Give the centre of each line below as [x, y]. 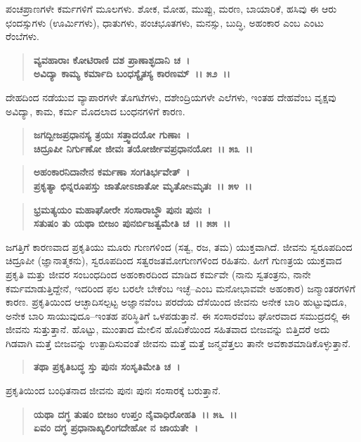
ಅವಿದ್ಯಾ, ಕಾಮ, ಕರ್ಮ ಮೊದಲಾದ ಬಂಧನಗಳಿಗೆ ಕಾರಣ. [96, 111]
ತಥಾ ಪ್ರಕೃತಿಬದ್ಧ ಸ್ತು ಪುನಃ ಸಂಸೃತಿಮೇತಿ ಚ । [107, 366]
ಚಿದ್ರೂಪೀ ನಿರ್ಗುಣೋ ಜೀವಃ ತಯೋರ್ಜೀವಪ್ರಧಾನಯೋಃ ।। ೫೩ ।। [143, 148]
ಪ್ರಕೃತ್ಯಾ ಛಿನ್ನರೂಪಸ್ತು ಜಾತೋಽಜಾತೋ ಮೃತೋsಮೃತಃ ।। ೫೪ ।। [143, 185]
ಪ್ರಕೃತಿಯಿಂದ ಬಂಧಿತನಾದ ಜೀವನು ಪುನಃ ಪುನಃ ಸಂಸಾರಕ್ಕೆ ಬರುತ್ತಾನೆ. [113, 390]
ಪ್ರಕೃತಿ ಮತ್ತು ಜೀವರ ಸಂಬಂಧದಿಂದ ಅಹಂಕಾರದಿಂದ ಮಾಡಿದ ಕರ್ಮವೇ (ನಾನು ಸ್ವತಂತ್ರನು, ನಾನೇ [158, 274]
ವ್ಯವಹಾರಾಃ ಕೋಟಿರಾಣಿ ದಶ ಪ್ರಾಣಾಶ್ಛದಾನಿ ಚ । [112, 59]
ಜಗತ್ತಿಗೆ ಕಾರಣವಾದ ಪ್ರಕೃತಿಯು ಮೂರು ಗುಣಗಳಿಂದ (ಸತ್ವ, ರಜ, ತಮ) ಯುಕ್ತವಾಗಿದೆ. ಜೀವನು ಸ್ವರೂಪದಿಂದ [179, 246]
